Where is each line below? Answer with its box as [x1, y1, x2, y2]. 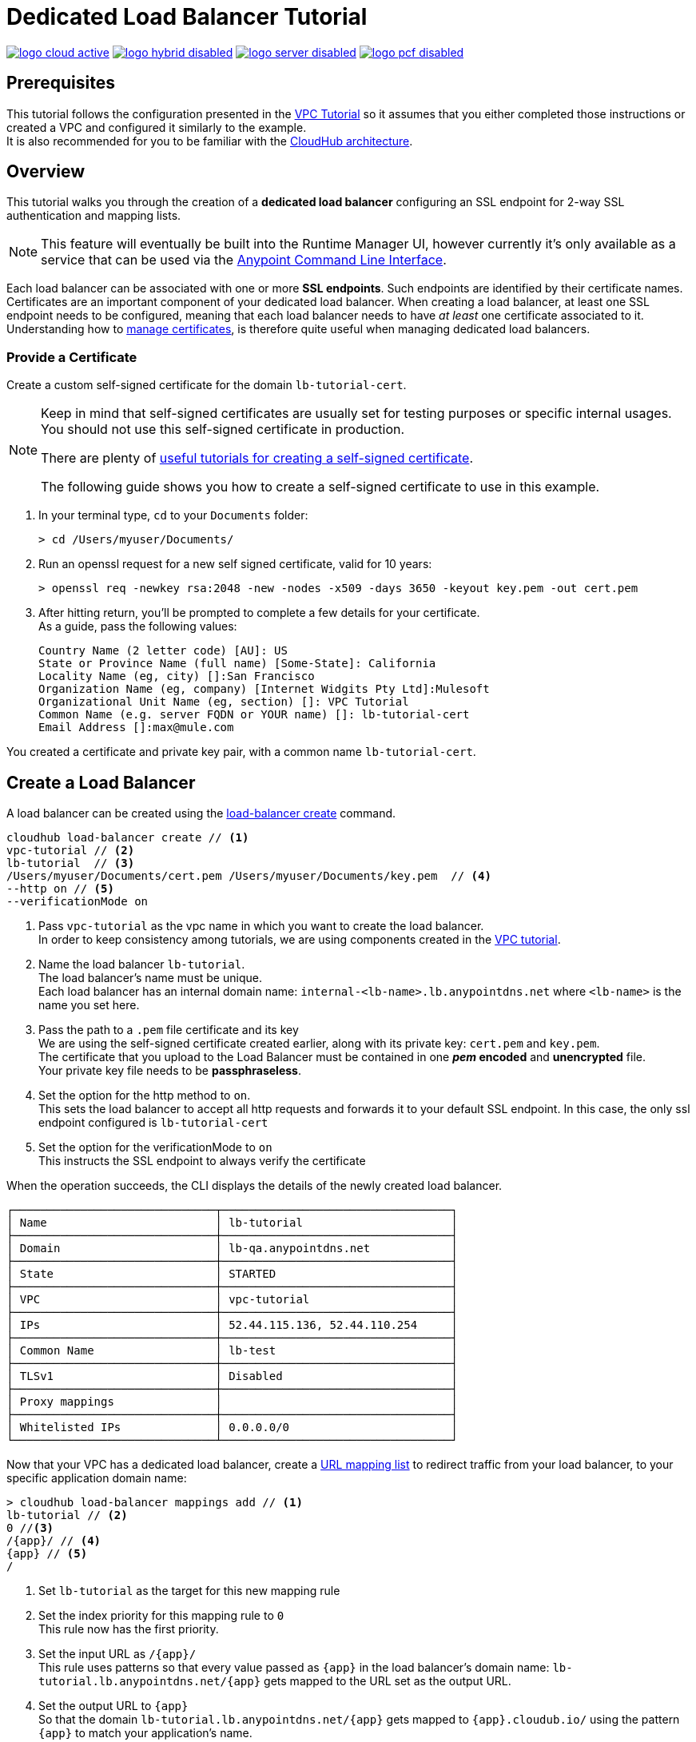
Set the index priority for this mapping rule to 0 [38, 1609, 284, 1623]
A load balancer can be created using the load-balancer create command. [6, 806, 396, 821]
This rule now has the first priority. [38, 1622, 219, 1637]
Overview [6, 161, 86, 182]
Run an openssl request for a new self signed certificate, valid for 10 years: [38, 557, 432, 571]
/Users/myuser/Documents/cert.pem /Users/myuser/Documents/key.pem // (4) [6, 869, 491, 883]
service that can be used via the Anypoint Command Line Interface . [41, 252, 447, 268]
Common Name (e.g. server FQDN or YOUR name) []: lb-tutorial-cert [38, 708, 470, 722]
